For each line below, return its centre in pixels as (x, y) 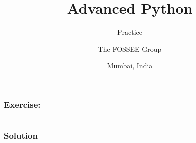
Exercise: (22, 104)
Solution (21, 136)
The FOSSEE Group (130, 49)
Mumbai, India (130, 66)
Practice (129, 32)
